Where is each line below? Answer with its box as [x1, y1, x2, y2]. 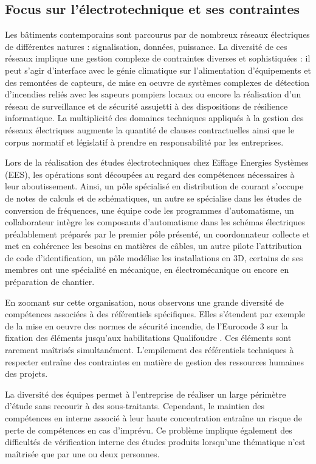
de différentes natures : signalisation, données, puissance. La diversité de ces [5, 40, 287, 52]
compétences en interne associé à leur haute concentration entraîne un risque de [5, 412, 302, 424]
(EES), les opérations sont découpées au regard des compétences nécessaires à [5, 167, 295, 180]
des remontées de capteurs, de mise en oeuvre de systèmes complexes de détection [5, 76, 310, 88]
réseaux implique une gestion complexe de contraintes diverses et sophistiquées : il [5, 52, 311, 65]
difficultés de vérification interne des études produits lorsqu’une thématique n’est [5, 435, 306, 448]
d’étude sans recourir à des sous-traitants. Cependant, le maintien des [5, 399, 264, 412]
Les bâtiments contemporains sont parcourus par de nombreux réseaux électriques [5, 28, 310, 41]
